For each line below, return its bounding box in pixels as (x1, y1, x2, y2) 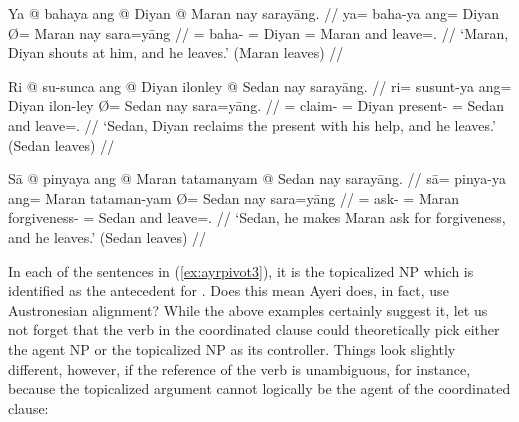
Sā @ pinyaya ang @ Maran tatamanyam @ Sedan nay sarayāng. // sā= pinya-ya (8, 168, 507, 189)
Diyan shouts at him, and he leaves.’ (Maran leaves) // (8, 42, 344, 63)
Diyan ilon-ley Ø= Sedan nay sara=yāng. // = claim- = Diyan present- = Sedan (8, 95, 505, 116)
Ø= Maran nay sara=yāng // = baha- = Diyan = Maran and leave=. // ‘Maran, (8, 22, 509, 43)
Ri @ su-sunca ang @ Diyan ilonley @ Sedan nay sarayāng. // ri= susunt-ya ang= (8, 75, 512, 96)
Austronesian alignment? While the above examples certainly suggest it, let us (8, 299, 488, 320)
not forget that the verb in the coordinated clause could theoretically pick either (8, 319, 500, 340)
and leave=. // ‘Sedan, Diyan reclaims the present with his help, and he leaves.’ (8, 114, 496, 135)
